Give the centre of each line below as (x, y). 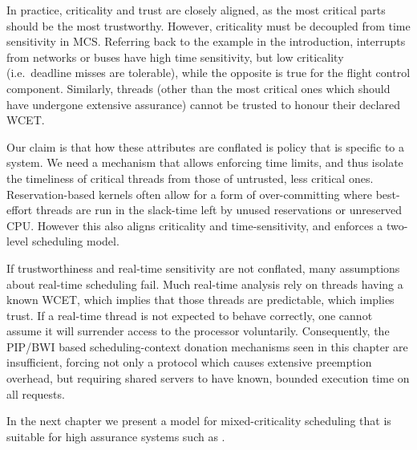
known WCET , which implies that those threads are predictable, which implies (200, 300)
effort (20, 210)
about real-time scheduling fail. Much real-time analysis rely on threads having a (205, 284)
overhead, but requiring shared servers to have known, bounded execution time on (208, 378)
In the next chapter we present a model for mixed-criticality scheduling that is (199, 421)
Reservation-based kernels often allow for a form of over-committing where (190, 194)
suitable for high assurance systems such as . (116, 436)
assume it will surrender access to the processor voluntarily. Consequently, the (198, 331)
